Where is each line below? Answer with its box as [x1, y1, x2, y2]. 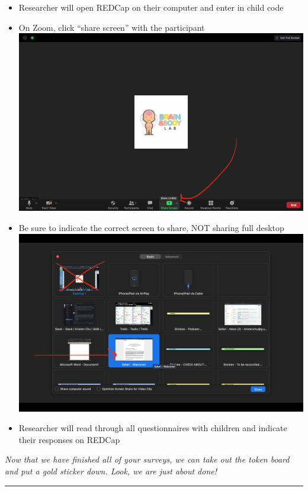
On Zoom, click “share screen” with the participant [18, 21, 205, 33]
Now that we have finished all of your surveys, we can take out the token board [5, 453, 290, 466]
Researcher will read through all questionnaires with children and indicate [18, 422, 287, 434]
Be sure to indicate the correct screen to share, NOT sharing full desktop [18, 221, 284, 233]
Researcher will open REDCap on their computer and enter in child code [18, 1, 284, 13]
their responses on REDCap [18, 433, 120, 445]
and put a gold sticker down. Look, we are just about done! [5, 465, 217, 477]
